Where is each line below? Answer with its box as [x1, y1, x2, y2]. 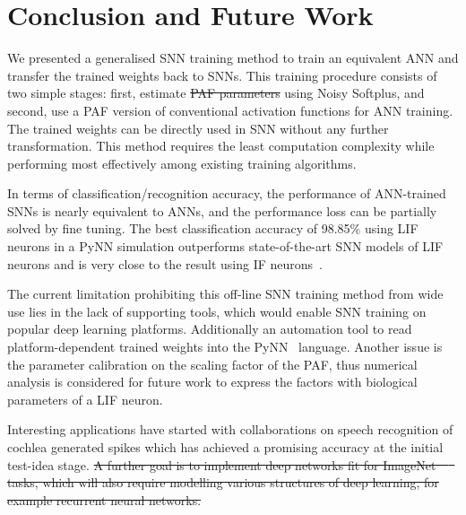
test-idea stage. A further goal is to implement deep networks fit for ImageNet [7, 455, 436, 474]
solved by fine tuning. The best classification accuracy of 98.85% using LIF [7, 219, 419, 238]
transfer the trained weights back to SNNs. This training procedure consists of [7, 65, 437, 84]
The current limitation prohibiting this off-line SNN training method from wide [7, 284, 444, 303]
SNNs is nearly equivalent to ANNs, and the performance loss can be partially [7, 201, 437, 220]
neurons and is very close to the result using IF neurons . [7, 254, 323, 273]
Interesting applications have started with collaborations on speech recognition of [7, 420, 453, 439]
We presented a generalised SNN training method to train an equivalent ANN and [7, 48, 459, 67]
